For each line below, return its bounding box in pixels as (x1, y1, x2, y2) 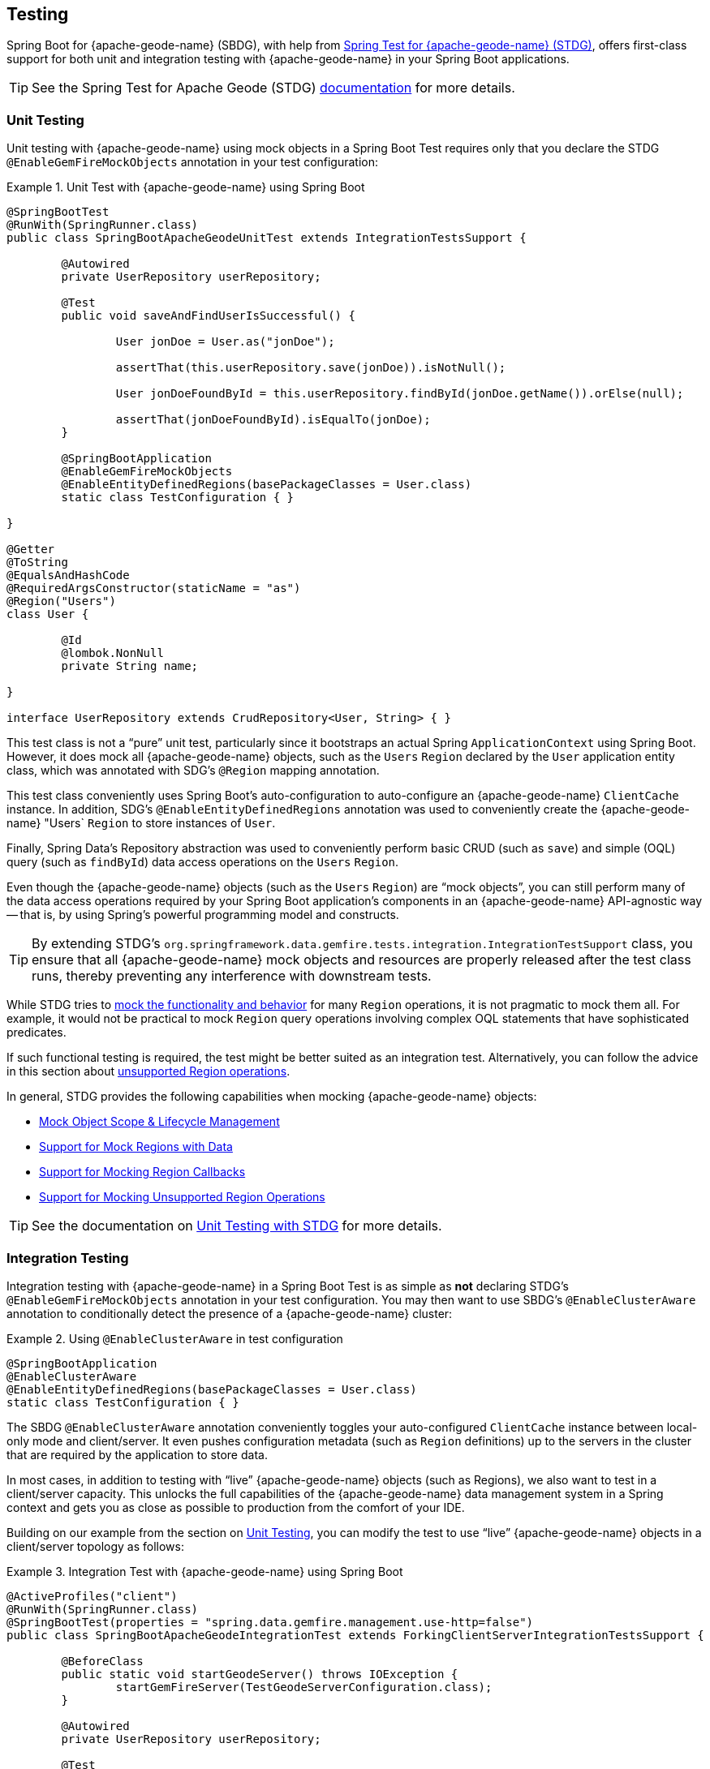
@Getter (6, 543, 55, 556)
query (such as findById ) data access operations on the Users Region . (6, 855, 399, 869)
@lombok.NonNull (61, 646, 164, 660)
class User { (6, 608, 89, 621)
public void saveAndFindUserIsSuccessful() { (61, 309, 355, 323)
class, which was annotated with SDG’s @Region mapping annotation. (6, 763, 380, 778)
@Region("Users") (6, 595, 116, 608)
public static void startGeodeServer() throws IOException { (61, 1667, 458, 1681)
